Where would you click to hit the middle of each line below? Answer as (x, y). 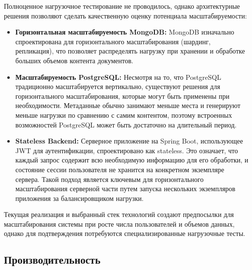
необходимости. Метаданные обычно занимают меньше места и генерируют (128, 105)
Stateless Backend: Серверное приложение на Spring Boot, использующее (129, 141)
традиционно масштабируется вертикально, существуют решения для (118, 86)
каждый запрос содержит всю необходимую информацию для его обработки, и (132, 160)
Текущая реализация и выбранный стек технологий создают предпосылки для (119, 214)
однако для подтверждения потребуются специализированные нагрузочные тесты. (125, 233)
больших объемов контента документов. (74, 60)
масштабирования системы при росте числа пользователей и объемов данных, (119, 224)
